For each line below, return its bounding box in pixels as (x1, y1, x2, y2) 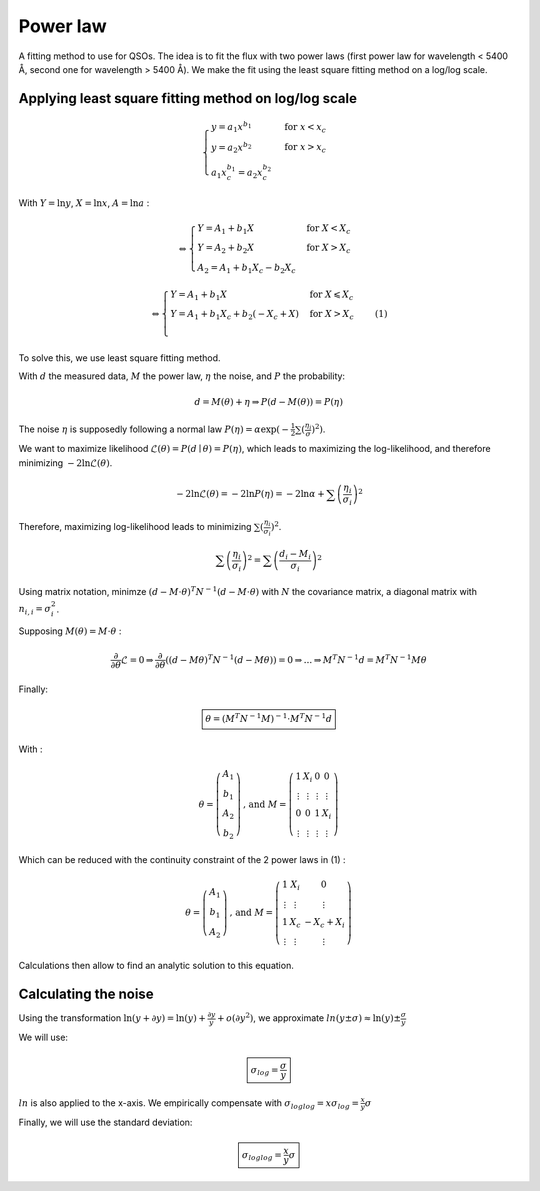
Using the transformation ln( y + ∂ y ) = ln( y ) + (18, 1012, 207, 1024)
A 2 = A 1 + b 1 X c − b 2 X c (197, 262, 297, 275)
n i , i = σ (18, 603, 52, 617)
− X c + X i (304, 916, 345, 930)
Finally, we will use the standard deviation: (18, 1116, 193, 1128)
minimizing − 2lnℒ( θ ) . (18, 456, 113, 469)
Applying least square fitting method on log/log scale (18, 90, 357, 107)
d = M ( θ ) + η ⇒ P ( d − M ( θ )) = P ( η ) (194, 396, 344, 408)
